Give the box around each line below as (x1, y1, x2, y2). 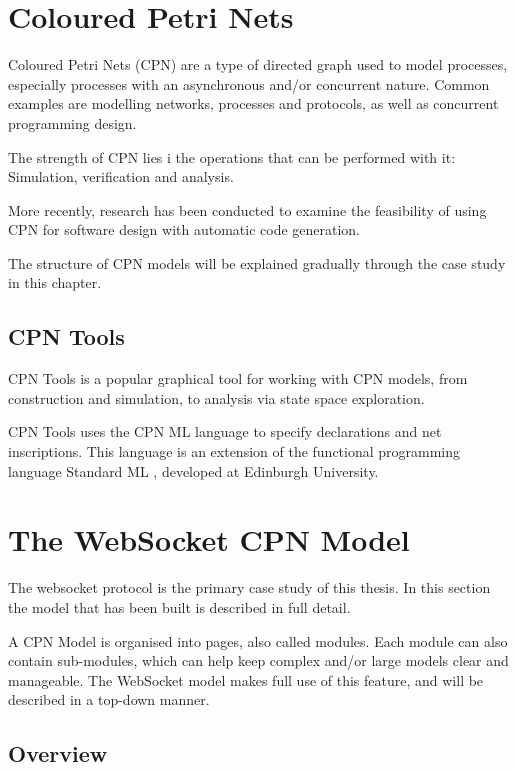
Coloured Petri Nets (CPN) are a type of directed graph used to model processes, (8, 54, 508, 75)
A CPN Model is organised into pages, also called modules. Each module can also (8, 630, 508, 651)
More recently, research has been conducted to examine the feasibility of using (8, 199, 487, 220)
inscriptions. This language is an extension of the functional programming (8, 441, 461, 462)
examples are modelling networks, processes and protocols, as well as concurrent (8, 93, 499, 114)
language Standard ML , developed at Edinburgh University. (8, 460, 379, 481)
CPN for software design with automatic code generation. (8, 219, 361, 240)
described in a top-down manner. (8, 689, 210, 710)
